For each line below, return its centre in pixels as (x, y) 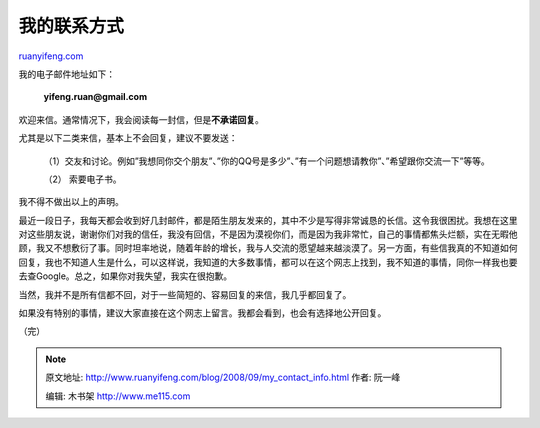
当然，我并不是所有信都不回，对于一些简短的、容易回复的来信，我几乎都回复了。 (185, 294)
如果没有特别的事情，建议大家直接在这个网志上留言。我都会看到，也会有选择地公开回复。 (202, 313)
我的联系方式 (71, 26)
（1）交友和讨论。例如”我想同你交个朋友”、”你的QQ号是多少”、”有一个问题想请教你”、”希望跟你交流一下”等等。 (266, 161)
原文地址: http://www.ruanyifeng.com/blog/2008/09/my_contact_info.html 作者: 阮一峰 (223, 377)
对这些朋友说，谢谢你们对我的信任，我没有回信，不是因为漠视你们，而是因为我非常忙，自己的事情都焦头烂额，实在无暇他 (268, 234)
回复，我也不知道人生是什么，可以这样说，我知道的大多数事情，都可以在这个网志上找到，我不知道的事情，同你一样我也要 (268, 262)
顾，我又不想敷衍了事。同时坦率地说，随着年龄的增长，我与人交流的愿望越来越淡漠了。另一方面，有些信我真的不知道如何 (268, 248)
